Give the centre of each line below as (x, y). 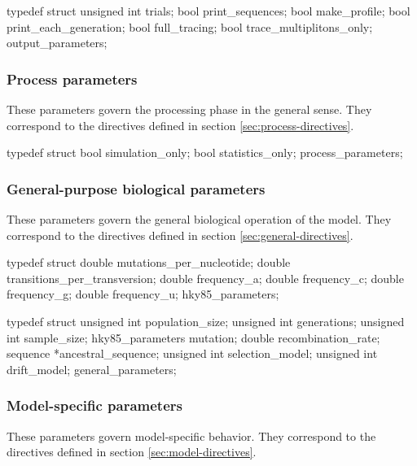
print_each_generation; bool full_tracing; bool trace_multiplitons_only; (190, 26)
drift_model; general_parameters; (92, 369)
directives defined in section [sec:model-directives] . (132, 452)
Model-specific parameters (94, 405)
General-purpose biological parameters (136, 188)
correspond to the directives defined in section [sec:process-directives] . (180, 125)
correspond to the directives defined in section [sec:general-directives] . (180, 235)
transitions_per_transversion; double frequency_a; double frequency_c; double (205, 278)
